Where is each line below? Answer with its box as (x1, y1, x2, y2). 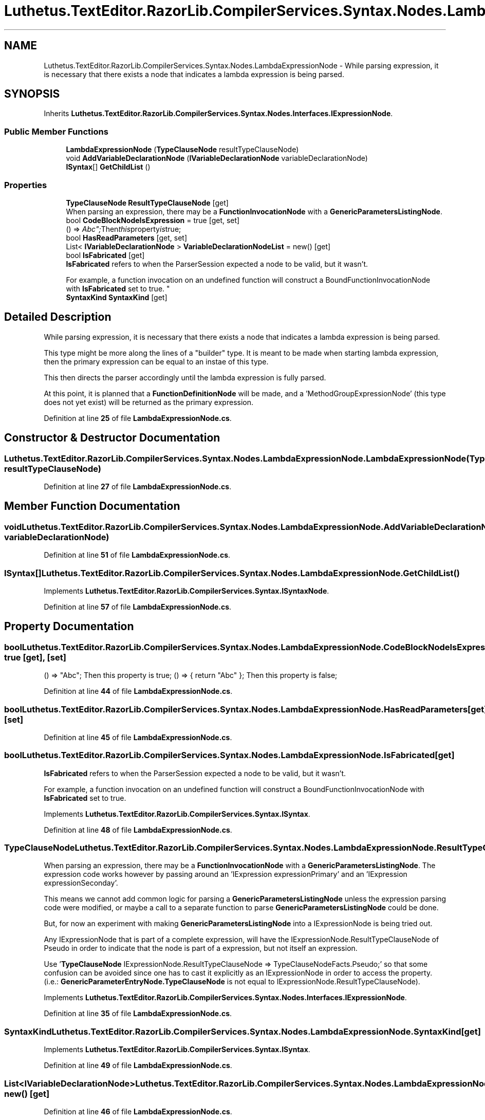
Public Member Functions (4, 126, 108, 137)
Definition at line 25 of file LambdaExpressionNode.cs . (44, 413, 232, 423)
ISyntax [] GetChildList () (66, 162, 151, 172)
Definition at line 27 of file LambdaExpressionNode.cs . (44, 482, 232, 491)
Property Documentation (4, 620, 134, 633)
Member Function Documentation (4, 500, 180, 513)
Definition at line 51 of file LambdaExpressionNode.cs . (44, 550, 231, 560)
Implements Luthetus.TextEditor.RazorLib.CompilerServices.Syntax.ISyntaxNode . (44, 586, 329, 595)
